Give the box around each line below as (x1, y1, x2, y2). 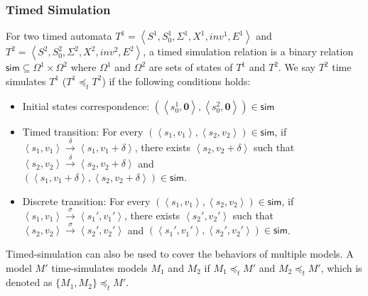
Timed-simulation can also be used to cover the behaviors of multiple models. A (6, 246, 354, 261)
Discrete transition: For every (22, 193, 151, 208)
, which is (320, 260, 362, 275)
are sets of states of (148, 60, 233, 75)
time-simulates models (51, 260, 148, 275)
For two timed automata (6, 28, 112, 43)
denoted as (6, 275, 53, 290)
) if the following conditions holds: (102, 73, 251, 88)
